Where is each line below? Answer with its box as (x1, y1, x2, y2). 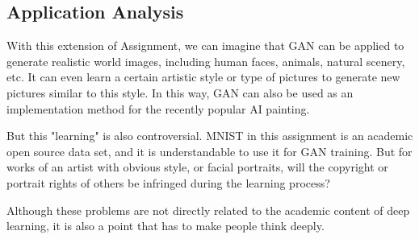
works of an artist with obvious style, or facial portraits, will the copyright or (6, 159, 388, 175)
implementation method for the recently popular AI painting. (6, 100, 310, 117)
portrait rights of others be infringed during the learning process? (6, 174, 330, 191)
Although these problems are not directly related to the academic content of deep (6, 201, 410, 218)
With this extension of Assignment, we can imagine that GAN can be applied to (6, 37, 404, 54)
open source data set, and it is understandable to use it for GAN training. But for (6, 142, 413, 159)
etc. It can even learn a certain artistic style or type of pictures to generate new (6, 68, 400, 85)
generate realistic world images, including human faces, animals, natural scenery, (6, 52, 405, 69)
